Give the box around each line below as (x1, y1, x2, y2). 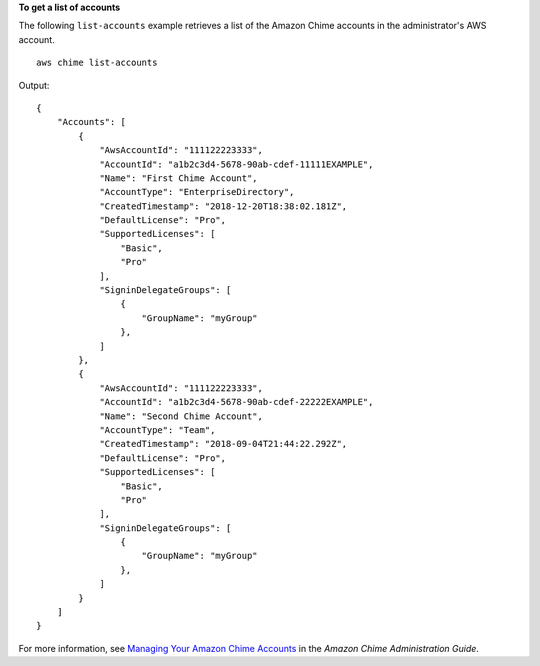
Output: (18, 79, 50, 91)
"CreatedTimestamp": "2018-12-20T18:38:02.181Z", (99, 200, 348, 212)
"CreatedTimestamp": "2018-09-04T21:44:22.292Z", (99, 438, 348, 450)
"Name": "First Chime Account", (99, 172, 259, 184)
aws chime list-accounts (36, 57, 158, 69)
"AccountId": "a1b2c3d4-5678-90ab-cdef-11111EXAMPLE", (99, 158, 374, 170)
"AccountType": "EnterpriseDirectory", (99, 186, 295, 198)
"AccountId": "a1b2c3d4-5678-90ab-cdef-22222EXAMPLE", (99, 396, 374, 408)
